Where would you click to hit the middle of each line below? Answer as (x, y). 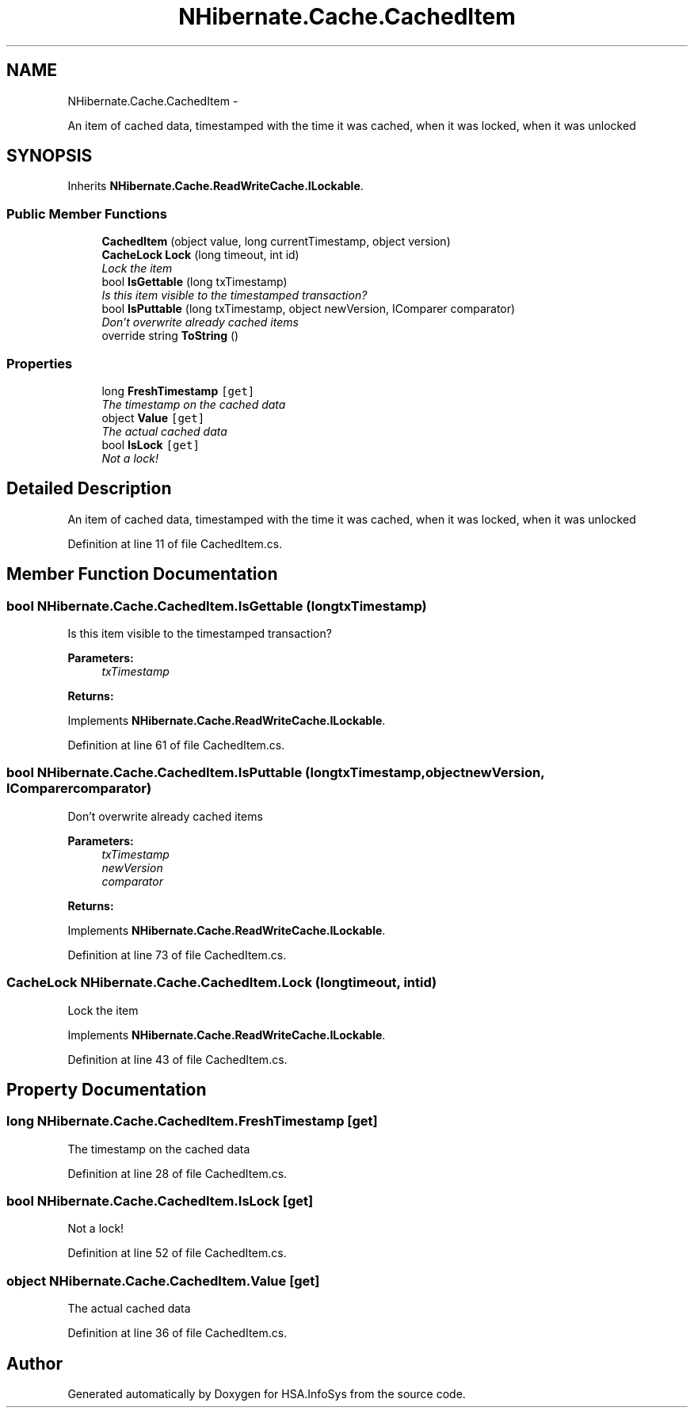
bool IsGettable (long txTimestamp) (194, 282)
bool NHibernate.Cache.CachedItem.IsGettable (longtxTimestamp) (217, 606)
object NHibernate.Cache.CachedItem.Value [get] (163, 1281)
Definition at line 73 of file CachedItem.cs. (177, 955)
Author (34, 1363)
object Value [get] (153, 417)
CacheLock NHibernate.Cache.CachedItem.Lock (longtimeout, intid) (222, 983)
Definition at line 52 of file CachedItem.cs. (177, 1253)
